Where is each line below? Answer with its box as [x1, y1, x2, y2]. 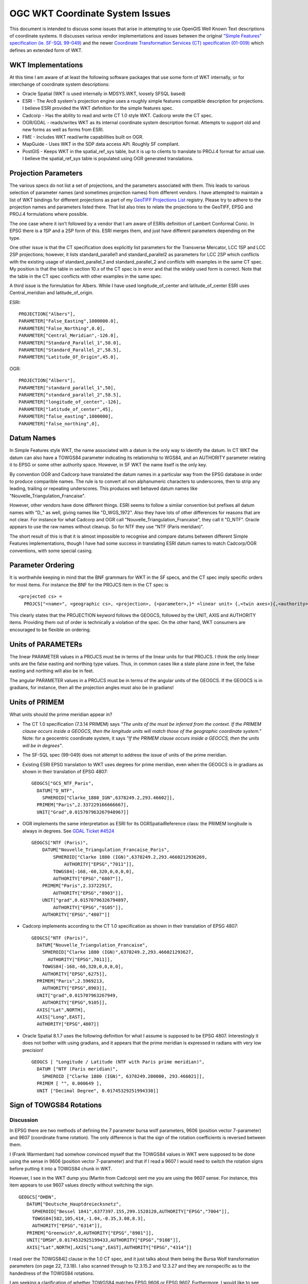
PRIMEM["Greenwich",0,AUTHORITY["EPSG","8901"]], [26, 1230, 154, 1236]
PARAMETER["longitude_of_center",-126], [18, 399, 122, 405]
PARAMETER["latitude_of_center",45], [18, 406, 114, 412]
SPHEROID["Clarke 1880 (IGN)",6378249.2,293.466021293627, [42, 949, 194, 955]
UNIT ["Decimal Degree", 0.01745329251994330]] [36, 1088, 159, 1093]
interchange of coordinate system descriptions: [9, 81, 110, 87]
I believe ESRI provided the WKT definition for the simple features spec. [22, 105, 174, 111]
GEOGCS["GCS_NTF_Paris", [31, 781, 94, 786]
